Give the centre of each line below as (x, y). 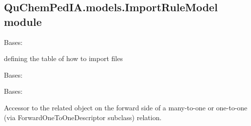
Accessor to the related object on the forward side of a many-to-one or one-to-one (126, 107)
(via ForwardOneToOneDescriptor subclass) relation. (83, 117)
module (23, 21)
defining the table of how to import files (63, 58)
